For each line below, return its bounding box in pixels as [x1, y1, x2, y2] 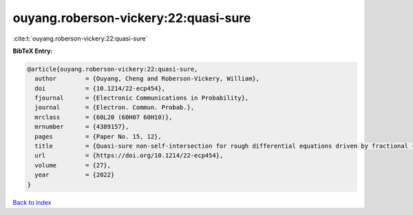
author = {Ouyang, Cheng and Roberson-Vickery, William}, [34, 75, 260, 82]
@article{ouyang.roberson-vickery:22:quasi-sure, [27, 65, 198, 73]
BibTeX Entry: [12, 47, 53, 55]
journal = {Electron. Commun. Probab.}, [34, 104, 195, 111]
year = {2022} [34, 171, 115, 179]
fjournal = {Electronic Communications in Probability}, [34, 94, 249, 102]
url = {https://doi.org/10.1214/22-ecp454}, [34, 152, 224, 159]
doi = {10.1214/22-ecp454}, [34, 84, 165, 92]
